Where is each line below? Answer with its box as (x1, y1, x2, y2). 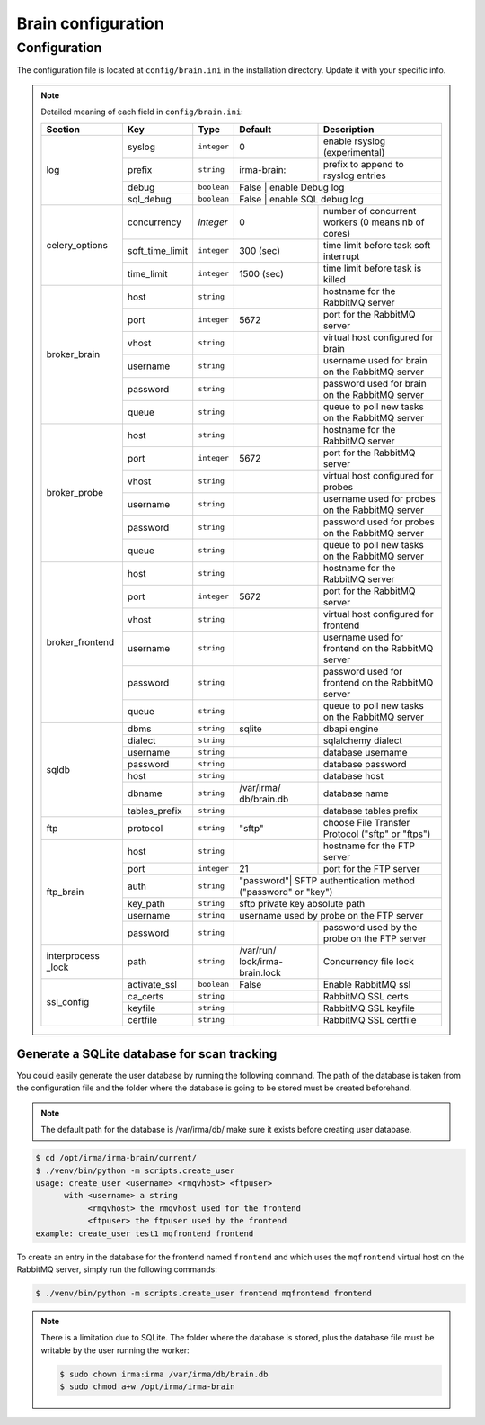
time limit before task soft (322, 238, 431, 251)
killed (322, 273, 346, 285)
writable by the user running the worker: (40, 1345, 190, 1356)
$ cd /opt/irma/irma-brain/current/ (35, 1152, 198, 1163)
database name (322, 787, 389, 800)
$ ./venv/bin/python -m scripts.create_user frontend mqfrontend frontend (35, 1287, 373, 1298)
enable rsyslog (322, 135, 386, 148)
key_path (127, 897, 165, 910)
